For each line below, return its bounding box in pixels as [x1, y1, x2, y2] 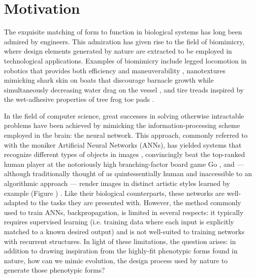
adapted [4, 197, 29, 208]
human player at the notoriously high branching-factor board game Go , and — [4, 158, 244, 169]
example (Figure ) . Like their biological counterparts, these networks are [4, 187, 225, 198]
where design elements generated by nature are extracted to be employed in [4, 46, 232, 56]
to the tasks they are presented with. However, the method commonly [30, 197, 241, 208]
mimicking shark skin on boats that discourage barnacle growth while [4, 75, 214, 85]
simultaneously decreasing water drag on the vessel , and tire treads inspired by [4, 84, 244, 94]
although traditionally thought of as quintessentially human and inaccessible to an [4, 168, 252, 179]
